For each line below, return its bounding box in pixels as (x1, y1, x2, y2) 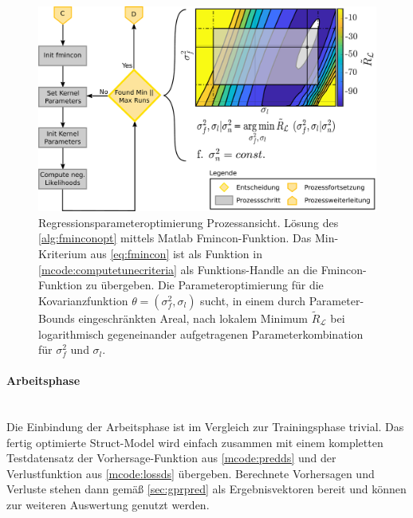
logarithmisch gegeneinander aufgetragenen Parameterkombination (38, 325, 364, 342)
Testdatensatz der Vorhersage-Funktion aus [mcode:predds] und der (6, 449, 336, 466)
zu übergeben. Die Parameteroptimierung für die (85, 277, 324, 293)
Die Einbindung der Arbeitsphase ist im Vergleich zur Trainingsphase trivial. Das (6, 418, 404, 435)
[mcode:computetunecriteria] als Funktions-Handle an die (38, 261, 318, 277)
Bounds (38, 309, 75, 326)
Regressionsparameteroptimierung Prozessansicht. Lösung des (38, 214, 339, 230)
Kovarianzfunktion (38, 292, 128, 308)
